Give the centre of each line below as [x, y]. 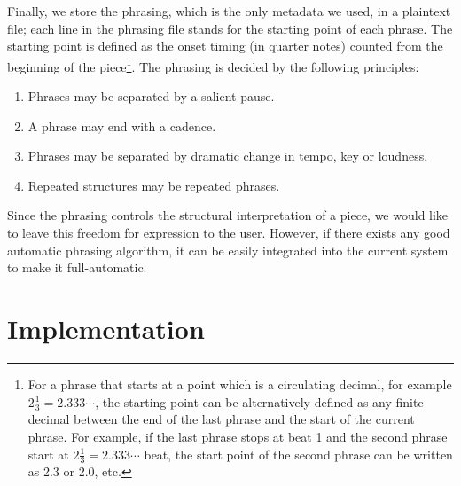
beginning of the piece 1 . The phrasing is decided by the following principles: [213, 65]
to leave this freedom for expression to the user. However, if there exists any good [229, 232]
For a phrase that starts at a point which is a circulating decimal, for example [240, 384]
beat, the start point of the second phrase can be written [298, 454]
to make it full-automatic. [77, 267]
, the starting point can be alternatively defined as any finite [259, 401]
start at [48, 454]
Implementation [106, 328]
